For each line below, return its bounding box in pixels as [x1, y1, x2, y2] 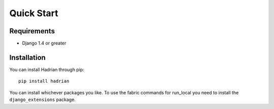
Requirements [9, 27, 55, 35]
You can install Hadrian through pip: [9, 66, 85, 73]
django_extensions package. [9, 96, 76, 103]
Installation [9, 53, 46, 62]
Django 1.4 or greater [22, 40, 66, 46]
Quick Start [9, 8, 58, 19]
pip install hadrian [18, 78, 70, 84]
